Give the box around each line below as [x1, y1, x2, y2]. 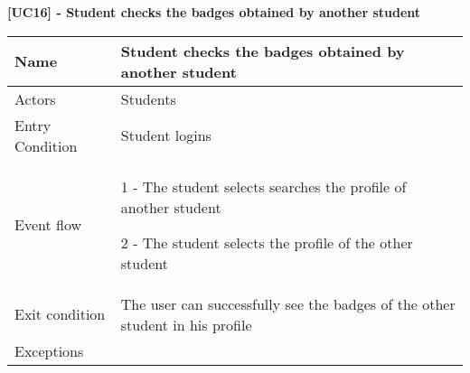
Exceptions [14, 340, 84, 361]
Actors [14, 88, 56, 109]
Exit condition [14, 303, 106, 325]
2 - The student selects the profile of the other [120, 231, 413, 253]
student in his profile [120, 313, 252, 335]
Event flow [14, 214, 82, 236]
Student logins [120, 125, 211, 146]
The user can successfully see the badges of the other [120, 293, 456, 314]
